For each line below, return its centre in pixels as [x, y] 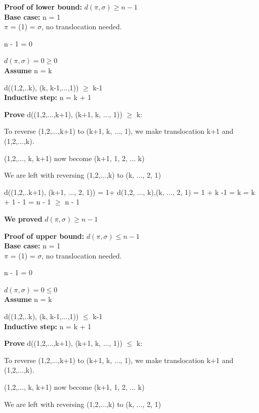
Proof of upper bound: [44, 236]
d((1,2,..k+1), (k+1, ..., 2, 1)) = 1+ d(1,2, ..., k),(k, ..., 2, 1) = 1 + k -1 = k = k [129, 192]
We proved [23, 218]
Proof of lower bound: [43, 7]
